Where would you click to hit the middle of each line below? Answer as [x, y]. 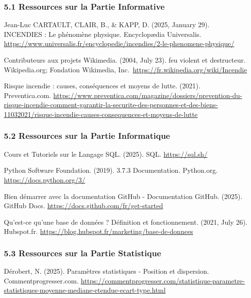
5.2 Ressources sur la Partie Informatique [87, 136]
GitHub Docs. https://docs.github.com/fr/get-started [84, 206]
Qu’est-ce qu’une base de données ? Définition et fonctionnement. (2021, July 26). [126, 222]
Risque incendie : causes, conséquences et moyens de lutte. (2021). [102, 86]
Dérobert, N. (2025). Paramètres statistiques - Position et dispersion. [107, 271]
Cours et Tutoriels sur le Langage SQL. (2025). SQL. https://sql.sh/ [106, 154]
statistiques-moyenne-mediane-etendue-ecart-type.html [85, 290]
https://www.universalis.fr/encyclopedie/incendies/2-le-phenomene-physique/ [119, 43]
